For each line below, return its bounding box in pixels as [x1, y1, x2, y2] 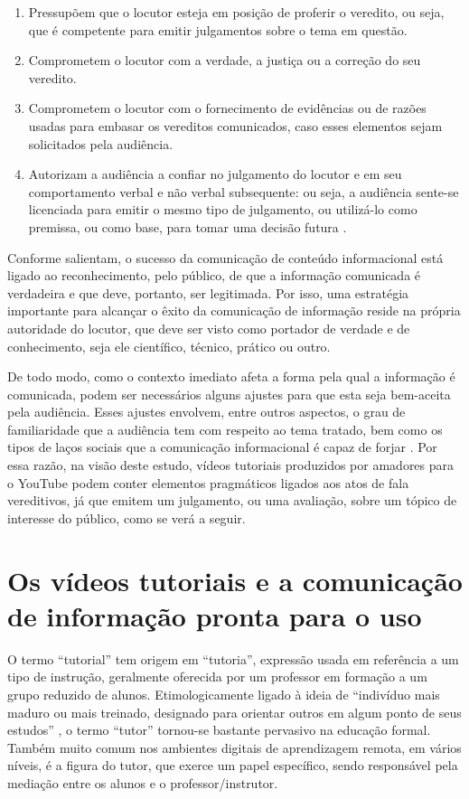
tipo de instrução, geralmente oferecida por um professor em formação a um [7, 667, 427, 686]
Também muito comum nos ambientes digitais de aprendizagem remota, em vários [7, 738, 462, 757]
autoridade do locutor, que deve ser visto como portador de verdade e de [7, 318, 410, 337]
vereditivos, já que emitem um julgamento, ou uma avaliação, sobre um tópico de [7, 491, 457, 510]
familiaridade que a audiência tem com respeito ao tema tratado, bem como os [7, 419, 443, 438]
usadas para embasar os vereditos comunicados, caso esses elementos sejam [28, 116, 443, 135]
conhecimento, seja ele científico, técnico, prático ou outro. [7, 336, 331, 355]
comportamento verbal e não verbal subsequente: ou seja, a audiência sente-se [28, 182, 459, 201]
